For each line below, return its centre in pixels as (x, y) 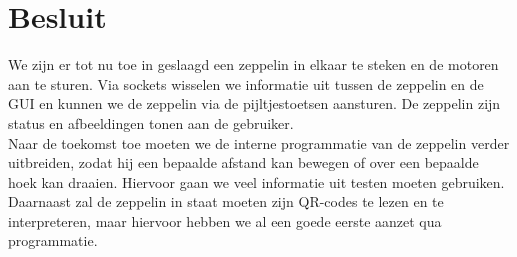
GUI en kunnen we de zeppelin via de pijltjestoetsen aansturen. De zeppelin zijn (254, 103)
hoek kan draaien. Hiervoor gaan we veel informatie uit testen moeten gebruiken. (256, 181)
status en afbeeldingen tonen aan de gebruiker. (151, 122)
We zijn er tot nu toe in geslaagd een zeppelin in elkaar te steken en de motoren (253, 64)
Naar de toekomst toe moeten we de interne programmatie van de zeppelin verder (259, 142)
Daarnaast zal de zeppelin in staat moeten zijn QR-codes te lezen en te (226, 201)
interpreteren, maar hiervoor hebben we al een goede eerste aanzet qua (225, 220)
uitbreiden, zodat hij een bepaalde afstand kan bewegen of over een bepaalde (243, 162)
